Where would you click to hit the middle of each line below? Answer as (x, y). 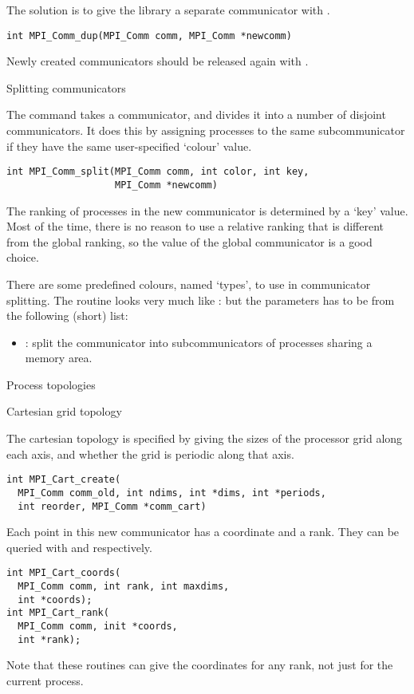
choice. (23, 257)
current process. (45, 680)
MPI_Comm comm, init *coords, (98, 627)
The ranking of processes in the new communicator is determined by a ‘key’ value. (207, 210)
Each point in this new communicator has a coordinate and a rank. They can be (203, 532)
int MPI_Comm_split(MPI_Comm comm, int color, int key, (158, 172)
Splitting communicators (66, 87)
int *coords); (55, 599)
